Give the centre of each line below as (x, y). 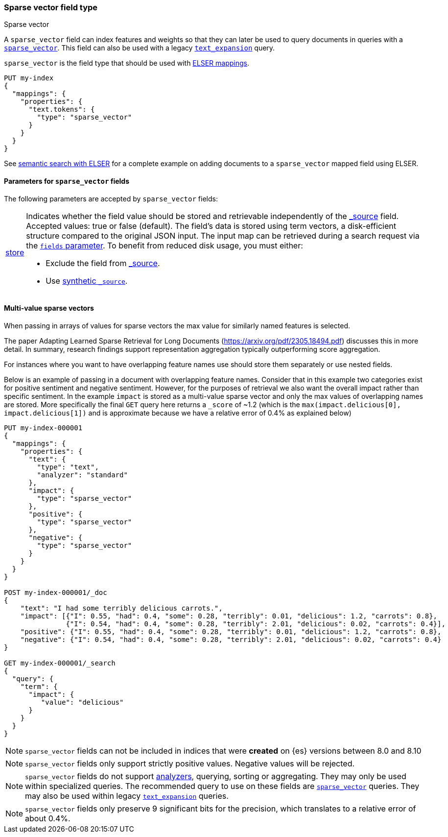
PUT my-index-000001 (43, 428)
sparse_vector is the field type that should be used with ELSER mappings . (127, 63)
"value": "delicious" (82, 702)
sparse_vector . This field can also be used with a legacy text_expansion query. (140, 48)
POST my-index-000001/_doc (56, 592)
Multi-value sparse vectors (49, 308)
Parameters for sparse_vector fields (67, 181)
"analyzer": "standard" (82, 475)
